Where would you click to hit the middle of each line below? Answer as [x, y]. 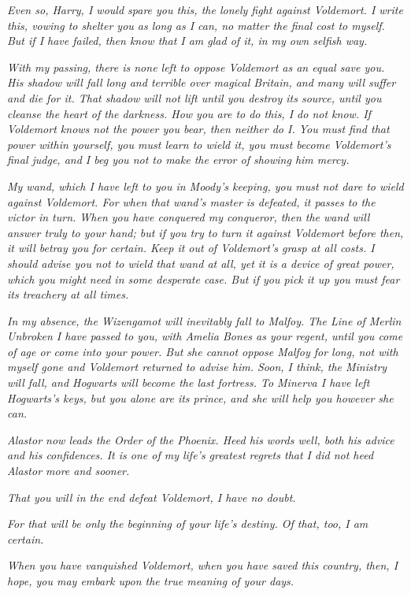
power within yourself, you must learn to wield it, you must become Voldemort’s [199, 144]
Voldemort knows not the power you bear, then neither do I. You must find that [198, 129]
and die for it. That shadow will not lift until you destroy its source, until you [194, 97]
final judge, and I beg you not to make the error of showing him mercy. [178, 160]
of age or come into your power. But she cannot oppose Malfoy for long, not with [203, 351]
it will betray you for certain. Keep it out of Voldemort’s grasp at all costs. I [191, 248]
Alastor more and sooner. [68, 471]
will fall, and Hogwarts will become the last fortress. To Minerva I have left [189, 382]
